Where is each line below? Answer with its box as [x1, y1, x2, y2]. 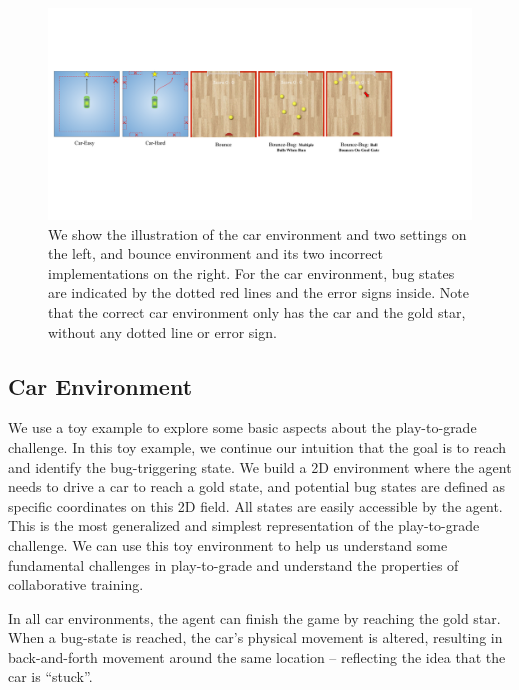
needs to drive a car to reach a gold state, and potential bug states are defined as [8, 476, 506, 497]
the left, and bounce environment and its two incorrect [48, 243, 384, 264]
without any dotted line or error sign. [48, 321, 277, 342]
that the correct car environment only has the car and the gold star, [48, 301, 466, 322]
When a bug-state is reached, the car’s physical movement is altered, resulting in [8, 627, 503, 648]
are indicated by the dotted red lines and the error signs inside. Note [48, 282, 469, 303]
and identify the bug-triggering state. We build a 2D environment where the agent [8, 456, 512, 477]
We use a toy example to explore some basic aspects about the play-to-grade [8, 417, 477, 438]
